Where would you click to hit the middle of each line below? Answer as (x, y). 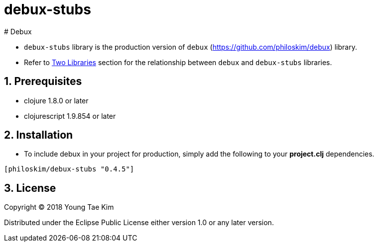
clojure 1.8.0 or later (56, 100)
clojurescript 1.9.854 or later (70, 116)
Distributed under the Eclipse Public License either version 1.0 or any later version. (139, 223)
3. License (30, 188)
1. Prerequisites (43, 82)
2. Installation (39, 135)
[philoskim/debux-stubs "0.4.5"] (69, 169)
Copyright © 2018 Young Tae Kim (59, 207)
